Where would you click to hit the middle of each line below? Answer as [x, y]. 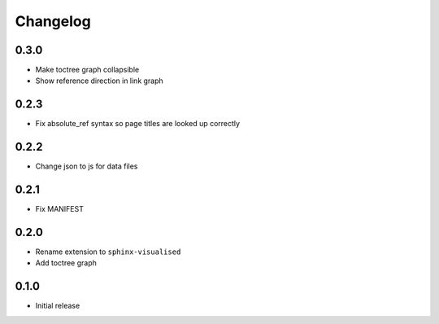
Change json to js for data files [87, 166]
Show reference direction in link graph [100, 81]
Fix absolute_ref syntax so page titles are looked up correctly [137, 124]
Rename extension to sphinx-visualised [108, 252]
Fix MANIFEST [60, 209]
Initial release [58, 306]
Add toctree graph [66, 263]
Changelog [53, 21]
